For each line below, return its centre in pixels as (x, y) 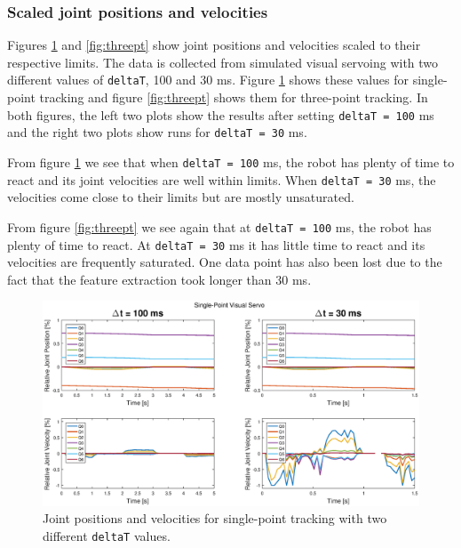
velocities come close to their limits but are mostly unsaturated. (181, 197)
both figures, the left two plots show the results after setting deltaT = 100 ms (221, 114)
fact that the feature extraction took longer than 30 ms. (159, 279)
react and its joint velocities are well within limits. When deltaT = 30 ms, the (222, 179)
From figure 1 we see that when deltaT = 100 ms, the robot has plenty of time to (231, 161)
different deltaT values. (107, 535)
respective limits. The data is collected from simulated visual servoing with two (223, 62)
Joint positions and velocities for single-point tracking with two (215, 518)
